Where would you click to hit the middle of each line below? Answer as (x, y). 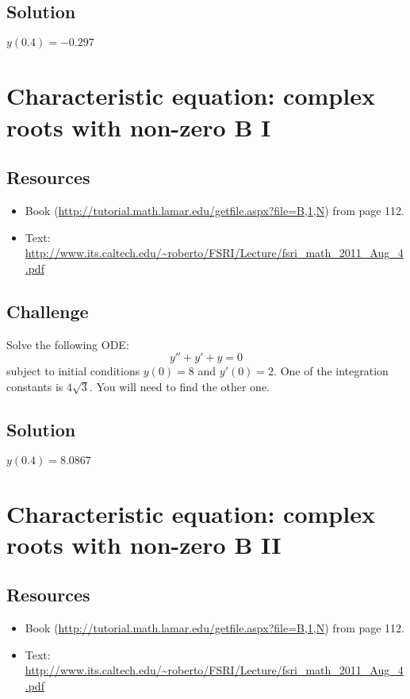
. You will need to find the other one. (180, 386)
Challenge (48, 311)
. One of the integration (331, 371)
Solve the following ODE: (68, 344)
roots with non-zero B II (144, 544)
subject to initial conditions (73, 371)
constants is (35, 386)
